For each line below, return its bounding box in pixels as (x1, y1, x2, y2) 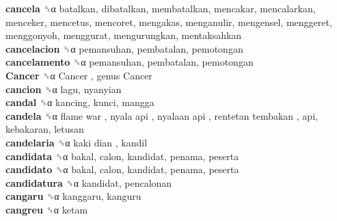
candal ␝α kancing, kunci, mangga (5, 95, 154, 109)
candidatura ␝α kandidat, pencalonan (5, 175, 172, 190)
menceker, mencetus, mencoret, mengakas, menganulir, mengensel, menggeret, (5, 14, 332, 29)
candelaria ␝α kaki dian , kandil (5, 135, 148, 149)
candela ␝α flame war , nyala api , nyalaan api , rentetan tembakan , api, (5, 108, 318, 122)
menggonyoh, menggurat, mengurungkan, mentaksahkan (5, 28, 242, 42)
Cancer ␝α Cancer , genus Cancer (5, 68, 152, 82)
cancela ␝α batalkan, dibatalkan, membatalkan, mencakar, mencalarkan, (5, 1, 316, 15)
